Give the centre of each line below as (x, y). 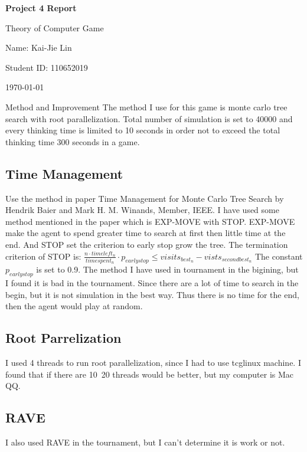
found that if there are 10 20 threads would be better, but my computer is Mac (150, 374)
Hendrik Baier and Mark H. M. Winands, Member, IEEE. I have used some (142, 210)
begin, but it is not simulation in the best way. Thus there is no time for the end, (152, 294)
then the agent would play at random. (74, 306)
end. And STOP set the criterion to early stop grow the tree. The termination (147, 244)
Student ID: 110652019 (47, 67)
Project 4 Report (41, 8)
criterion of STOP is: (43, 256)
